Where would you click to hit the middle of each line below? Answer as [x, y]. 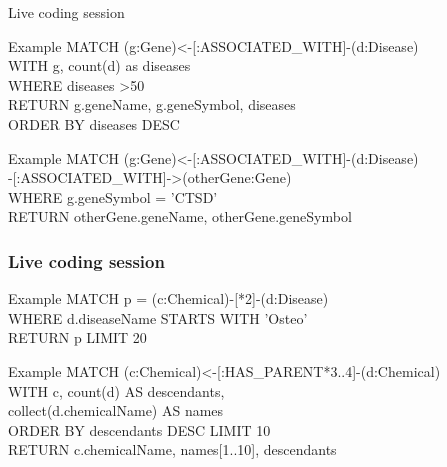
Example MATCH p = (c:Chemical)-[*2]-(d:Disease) [168, 298]
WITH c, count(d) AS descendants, [116, 390]
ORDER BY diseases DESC [94, 123]
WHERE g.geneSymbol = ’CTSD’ [113, 196]
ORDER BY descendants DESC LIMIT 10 [139, 429]
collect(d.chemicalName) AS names [116, 410]
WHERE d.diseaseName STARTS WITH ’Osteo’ [158, 317]
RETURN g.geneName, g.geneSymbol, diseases [152, 104]
